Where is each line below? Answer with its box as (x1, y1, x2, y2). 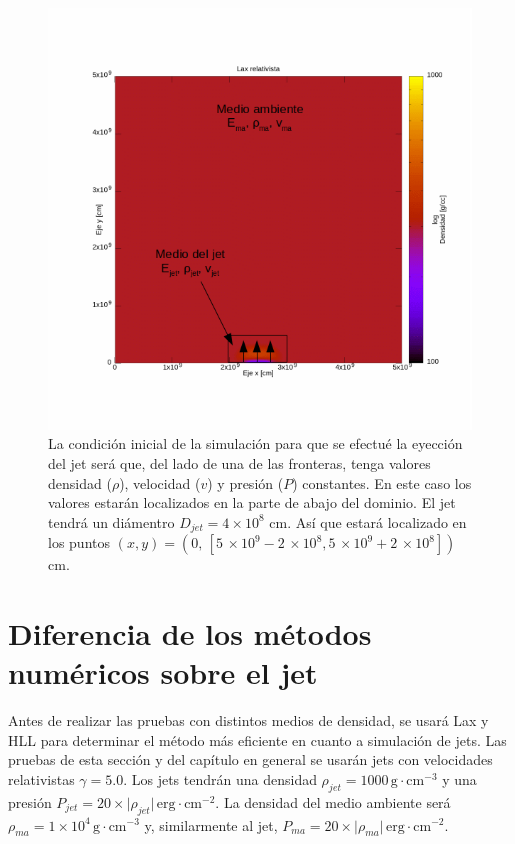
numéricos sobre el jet (8, 652, 318, 693)
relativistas (8, 768, 75, 789)
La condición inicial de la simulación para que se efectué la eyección (48, 433, 463, 454)
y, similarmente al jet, (144, 814, 278, 835)
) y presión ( (207, 472, 284, 493)
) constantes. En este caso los (292, 472, 472, 493)
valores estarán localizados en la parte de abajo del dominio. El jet (48, 492, 456, 513)
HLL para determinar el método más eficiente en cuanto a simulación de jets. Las (8, 729, 507, 750)
